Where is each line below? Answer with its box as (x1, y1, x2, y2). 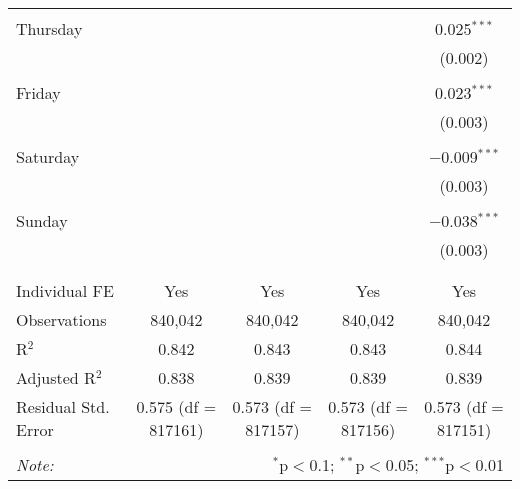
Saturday (16, 145, 80, 168)
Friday (16, 81, 61, 104)
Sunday (16, 209, 68, 232)
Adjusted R (16, 366, 96, 389)
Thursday (16, 17, 83, 40)
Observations (16, 308, 107, 331)
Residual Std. (16, 395, 110, 418)
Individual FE (16, 279, 114, 302)
